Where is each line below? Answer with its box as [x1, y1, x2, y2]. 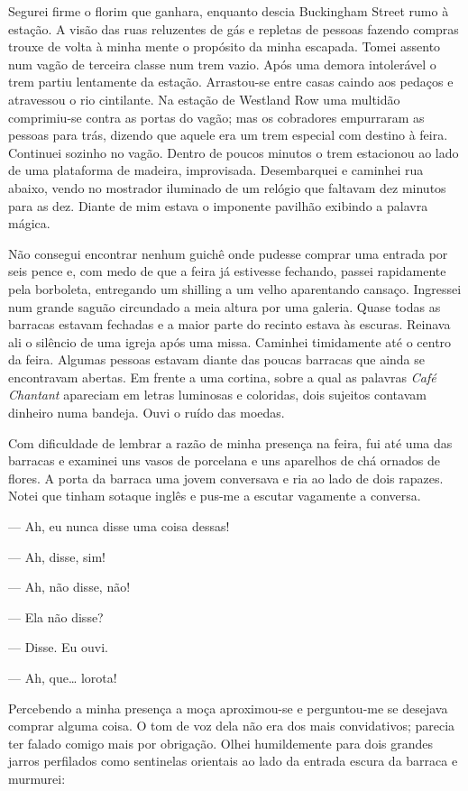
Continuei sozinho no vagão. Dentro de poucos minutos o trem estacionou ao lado [8, 143, 459, 161]
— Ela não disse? [8, 607, 104, 626]
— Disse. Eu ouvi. [8, 638, 108, 657]
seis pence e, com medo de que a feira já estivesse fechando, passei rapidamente [8, 262, 446, 281]
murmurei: [8, 768, 66, 787]
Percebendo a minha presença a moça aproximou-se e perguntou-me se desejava [8, 698, 448, 717]
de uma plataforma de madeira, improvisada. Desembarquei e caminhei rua [8, 161, 424, 179]
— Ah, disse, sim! [8, 547, 106, 566]
